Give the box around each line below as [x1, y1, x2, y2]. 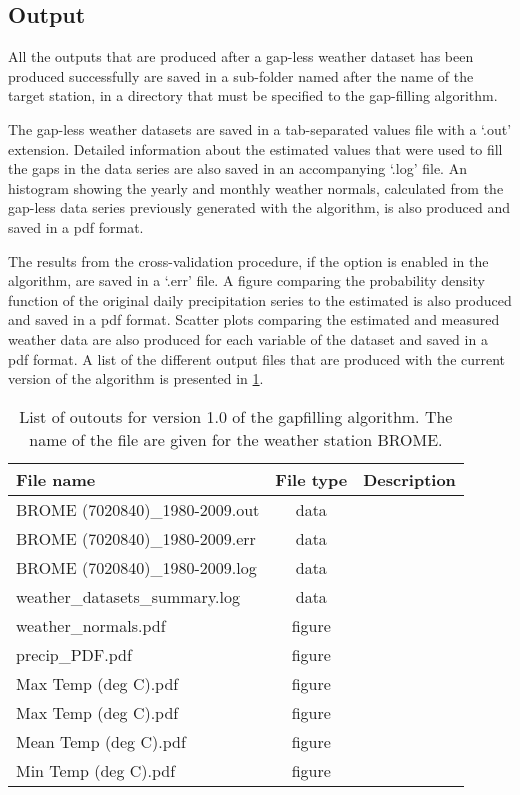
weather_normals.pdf [16, 613, 166, 637]
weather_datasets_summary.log [16, 584, 240, 608]
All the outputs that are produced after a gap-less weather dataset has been [8, 46, 474, 67]
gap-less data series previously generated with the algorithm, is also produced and [8, 197, 511, 218]
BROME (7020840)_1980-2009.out [16, 497, 260, 521]
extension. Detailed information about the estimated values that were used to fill [8, 138, 503, 159]
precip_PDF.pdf [16, 642, 132, 666]
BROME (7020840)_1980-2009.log [16, 555, 257, 579]
